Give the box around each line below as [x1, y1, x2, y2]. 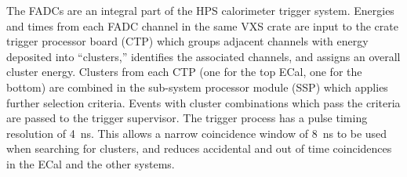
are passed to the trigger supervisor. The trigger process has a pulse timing [6, 110, 368, 126]
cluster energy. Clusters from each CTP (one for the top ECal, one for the [6, 63, 362, 80]
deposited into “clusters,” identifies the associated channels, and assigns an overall [6, 48, 401, 64]
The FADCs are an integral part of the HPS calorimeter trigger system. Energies [6, 2, 394, 18]
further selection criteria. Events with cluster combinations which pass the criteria [6, 94, 401, 110]
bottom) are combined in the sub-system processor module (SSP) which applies [6, 78, 388, 95]
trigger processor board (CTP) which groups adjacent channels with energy [6, 33, 369, 49]
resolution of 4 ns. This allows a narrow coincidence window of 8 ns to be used [6, 125, 387, 141]
